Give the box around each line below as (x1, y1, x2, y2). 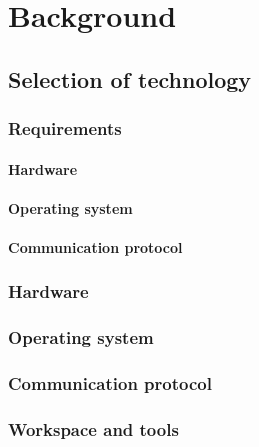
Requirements (8, 116, 122, 141)
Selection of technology (8, 63, 252, 94)
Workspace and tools (8, 417, 179, 442)
